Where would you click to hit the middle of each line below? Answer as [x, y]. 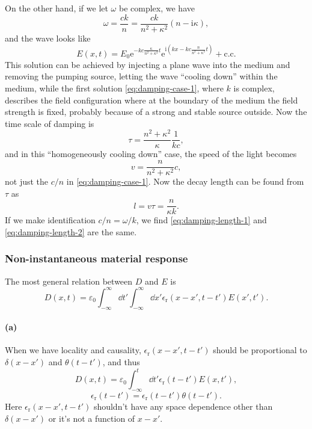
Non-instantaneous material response [96, 258]
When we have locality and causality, [73, 350]
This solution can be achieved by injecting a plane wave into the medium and [148, 64]
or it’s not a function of [92, 418]
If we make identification [50, 220]
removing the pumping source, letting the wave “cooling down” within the [141, 76]
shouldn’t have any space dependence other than [183, 406]
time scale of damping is [50, 123]
